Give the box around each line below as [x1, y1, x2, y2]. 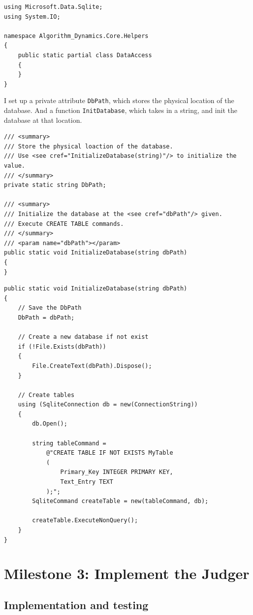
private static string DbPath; [4, 181, 106, 189]
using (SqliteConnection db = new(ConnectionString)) [18, 401, 198, 408]
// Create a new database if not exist [18, 333, 149, 341]
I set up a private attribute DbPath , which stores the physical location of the [4, 95, 234, 106]
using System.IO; [4, 13, 61, 20]
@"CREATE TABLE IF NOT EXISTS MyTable [46, 449, 173, 457]
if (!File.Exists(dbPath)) [18, 343, 106, 350]
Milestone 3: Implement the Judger [4, 563, 250, 583]
